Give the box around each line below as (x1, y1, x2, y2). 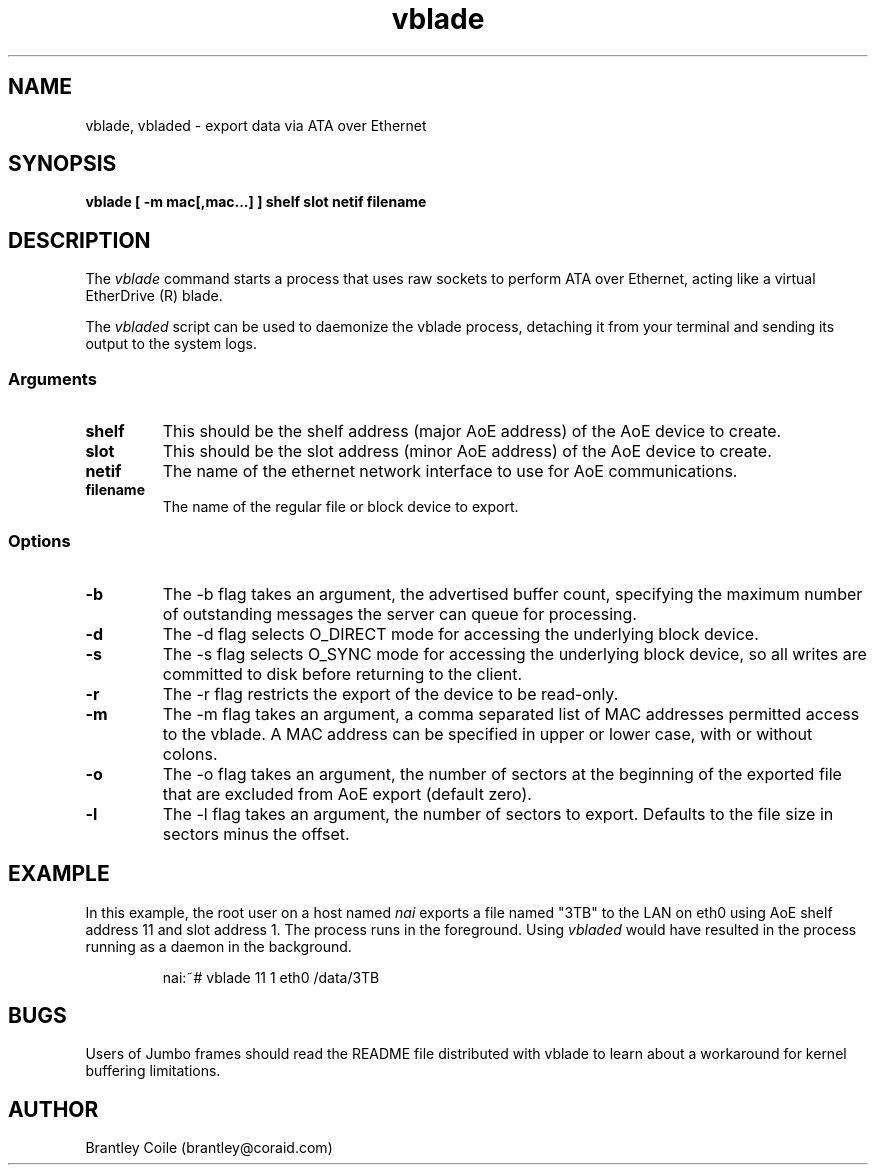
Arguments (8, 368, 97, 389)
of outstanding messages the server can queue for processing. (162, 603, 637, 624)
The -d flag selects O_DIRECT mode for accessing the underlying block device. (162, 623, 759, 644)
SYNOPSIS (8, 151, 117, 177)
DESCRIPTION (8, 227, 151, 253)
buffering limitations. (85, 1062, 221, 1080)
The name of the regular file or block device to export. (162, 498, 519, 516)
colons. (162, 743, 218, 764)
